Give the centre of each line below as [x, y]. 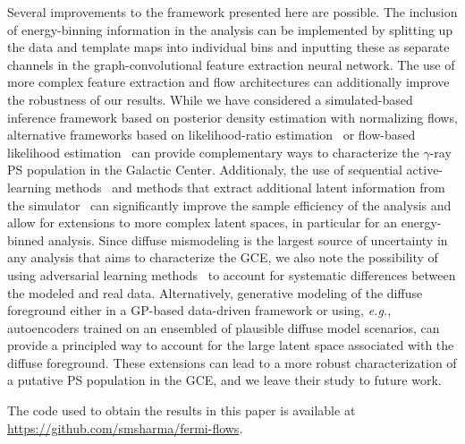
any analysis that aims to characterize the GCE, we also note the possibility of [223, 257]
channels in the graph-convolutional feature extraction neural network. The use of [231, 64]
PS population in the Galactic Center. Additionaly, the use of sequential [205, 170]
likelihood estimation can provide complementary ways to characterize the [213, 152]
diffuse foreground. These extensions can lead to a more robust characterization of [232, 362]
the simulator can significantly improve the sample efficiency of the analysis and [229, 205]
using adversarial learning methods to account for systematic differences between [232, 274]
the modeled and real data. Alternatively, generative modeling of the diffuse [215, 292]
